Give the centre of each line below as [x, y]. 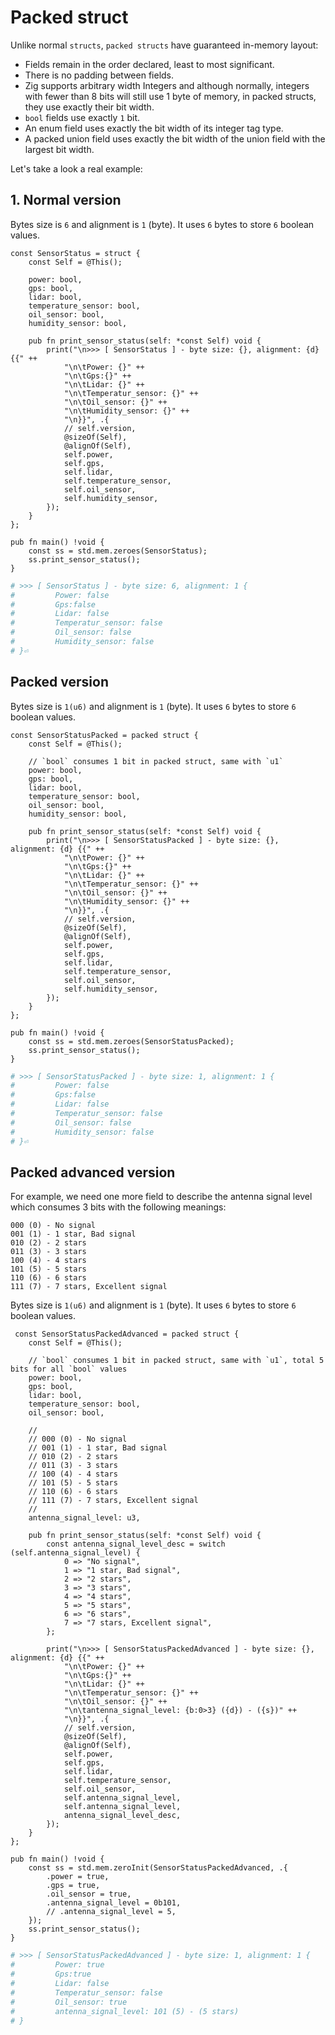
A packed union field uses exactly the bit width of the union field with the [175, 138]
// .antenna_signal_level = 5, [111, 1912]
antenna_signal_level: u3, [84, 1518]
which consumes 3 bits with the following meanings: [118, 1207]
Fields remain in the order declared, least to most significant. [149, 64]
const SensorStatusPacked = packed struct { [104, 735]
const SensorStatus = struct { [75, 253]
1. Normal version [66, 200]
